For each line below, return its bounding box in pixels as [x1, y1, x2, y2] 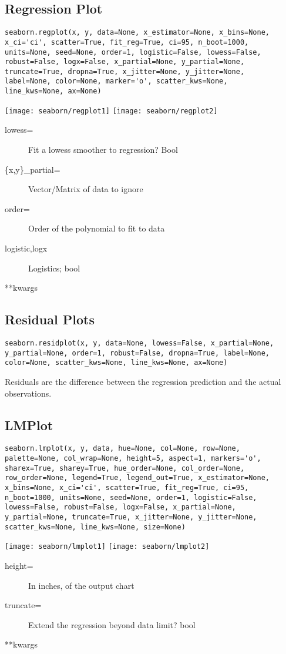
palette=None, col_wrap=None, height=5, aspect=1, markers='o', [5, 454, 261, 463]
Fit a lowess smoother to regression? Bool [28, 143, 178, 156]
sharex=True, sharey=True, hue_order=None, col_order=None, [5, 464, 245, 472]
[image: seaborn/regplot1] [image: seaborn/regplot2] [5, 106, 218, 115]
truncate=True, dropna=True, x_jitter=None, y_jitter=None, [5, 67, 245, 76]
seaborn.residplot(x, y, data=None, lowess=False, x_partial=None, [5, 339, 274, 347]
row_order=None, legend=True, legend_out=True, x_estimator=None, [5, 474, 270, 482]
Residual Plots [5, 310, 95, 328]
